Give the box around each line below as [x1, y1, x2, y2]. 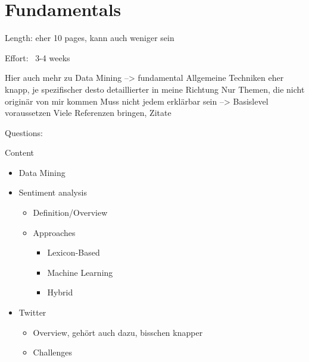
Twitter [18, 306, 46, 319]
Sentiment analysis [18, 186, 87, 199]
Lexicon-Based [47, 246, 100, 259]
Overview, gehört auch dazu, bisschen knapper [33, 326, 203, 338]
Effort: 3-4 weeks [5, 51, 70, 64]
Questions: [5, 126, 43, 138]
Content [5, 146, 34, 159]
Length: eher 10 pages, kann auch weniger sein [5, 32, 174, 44]
